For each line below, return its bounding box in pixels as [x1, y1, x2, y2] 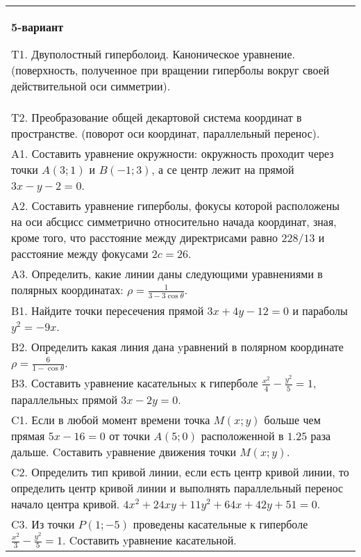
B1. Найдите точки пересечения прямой [11, 302, 204, 318]
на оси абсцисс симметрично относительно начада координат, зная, [11, 213, 337, 229]
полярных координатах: [11, 282, 124, 298]
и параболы [292, 302, 348, 318]
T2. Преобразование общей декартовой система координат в [11, 109, 302, 125]
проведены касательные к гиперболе [133, 515, 308, 532]
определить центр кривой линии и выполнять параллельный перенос [11, 479, 344, 496]
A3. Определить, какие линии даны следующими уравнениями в [11, 266, 323, 282]
